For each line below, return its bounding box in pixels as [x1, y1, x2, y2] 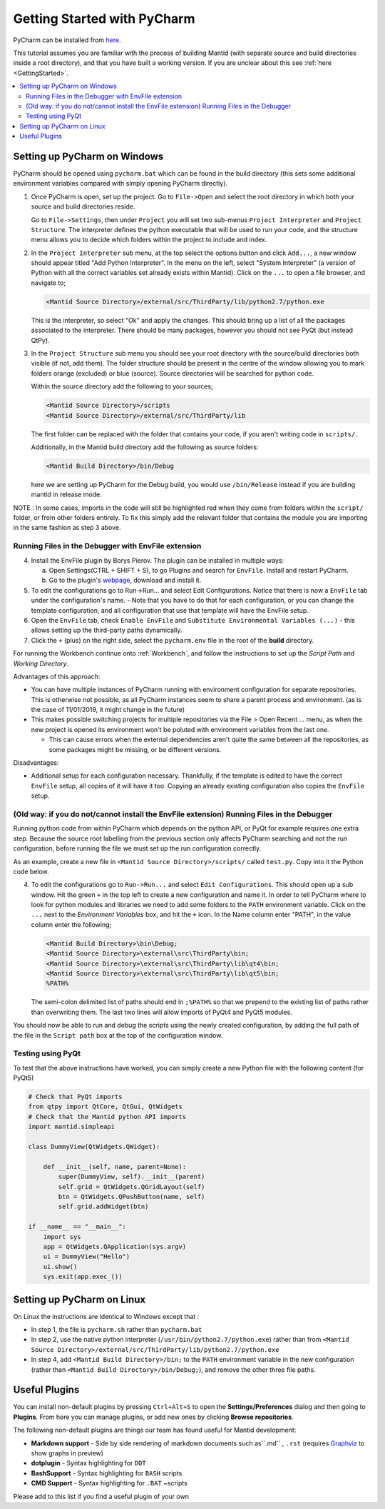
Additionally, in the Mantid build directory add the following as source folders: [31, 443, 260, 451]
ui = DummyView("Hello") [43, 1253, 130, 1260]
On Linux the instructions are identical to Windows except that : [13, 1312, 200, 1320]
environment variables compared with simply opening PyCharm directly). [13, 179, 228, 188]
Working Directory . [13, 659, 69, 668]
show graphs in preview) [31, 1449, 103, 1458]
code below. [13, 867, 49, 876]
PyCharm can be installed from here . [13, 36, 121, 44]
